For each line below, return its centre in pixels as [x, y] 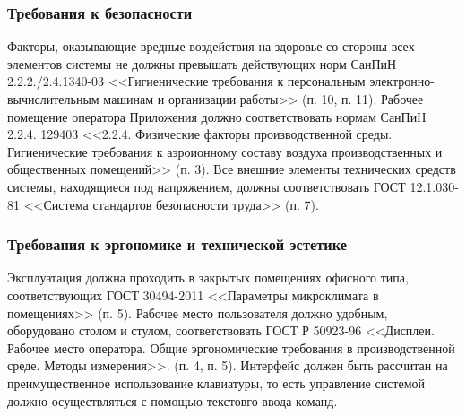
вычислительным [53, 99]
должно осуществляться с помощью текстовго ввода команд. [173, 400]
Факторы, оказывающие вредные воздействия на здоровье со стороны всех [211, 46]
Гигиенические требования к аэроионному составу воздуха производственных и [225, 151]
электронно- [402, 81]
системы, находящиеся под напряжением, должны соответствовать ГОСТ [207, 186]
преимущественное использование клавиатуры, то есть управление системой [216, 382]
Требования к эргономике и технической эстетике [177, 244]
